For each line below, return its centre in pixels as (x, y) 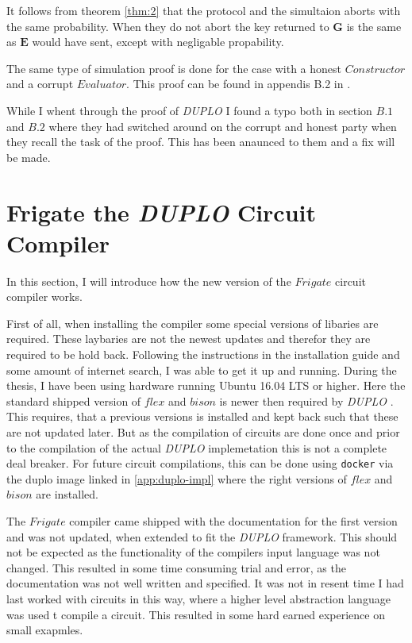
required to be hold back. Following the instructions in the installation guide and (203, 354)
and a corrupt (40, 84)
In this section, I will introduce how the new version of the (149, 281)
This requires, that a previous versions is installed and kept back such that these (202, 416)
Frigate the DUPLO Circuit (162, 212)
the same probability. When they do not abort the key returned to (168, 26)
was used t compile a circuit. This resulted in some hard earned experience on (196, 614)
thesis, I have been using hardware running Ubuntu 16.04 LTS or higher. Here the (206, 385)
